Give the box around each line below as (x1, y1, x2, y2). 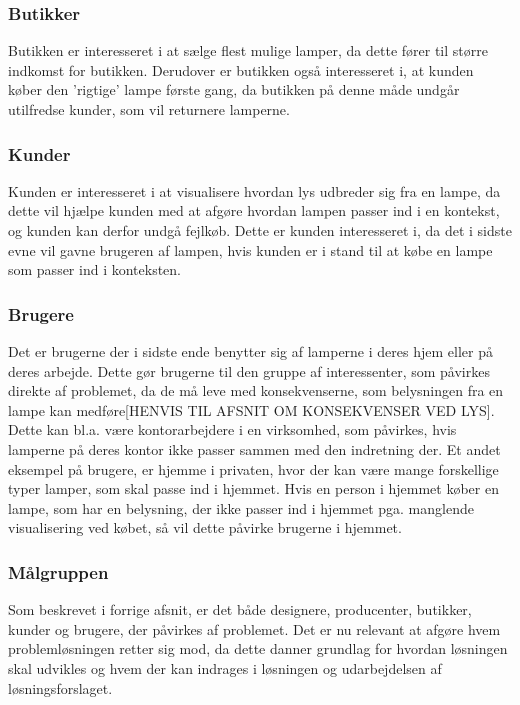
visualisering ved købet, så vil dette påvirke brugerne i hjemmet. (8, 517, 402, 538)
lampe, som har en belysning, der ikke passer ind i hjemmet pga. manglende (8, 497, 474, 518)
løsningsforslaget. (8, 677, 113, 698)
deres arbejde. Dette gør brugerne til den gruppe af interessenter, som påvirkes (8, 360, 490, 381)
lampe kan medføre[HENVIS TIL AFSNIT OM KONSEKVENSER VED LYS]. (8, 399, 495, 420)
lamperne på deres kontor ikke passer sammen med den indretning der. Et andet (8, 438, 501, 459)
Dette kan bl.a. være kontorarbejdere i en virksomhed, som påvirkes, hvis (8, 419, 457, 440)
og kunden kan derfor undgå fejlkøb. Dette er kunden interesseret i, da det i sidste (8, 220, 512, 240)
